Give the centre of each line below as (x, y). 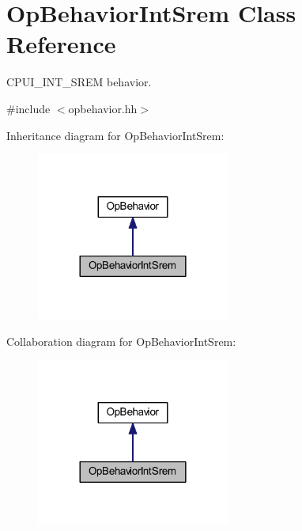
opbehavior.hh (103, 108)
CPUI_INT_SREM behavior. (79, 82)
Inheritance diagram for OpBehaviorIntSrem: (115, 135)
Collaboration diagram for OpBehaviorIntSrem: (121, 341)
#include (28, 108)
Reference (61, 44)
